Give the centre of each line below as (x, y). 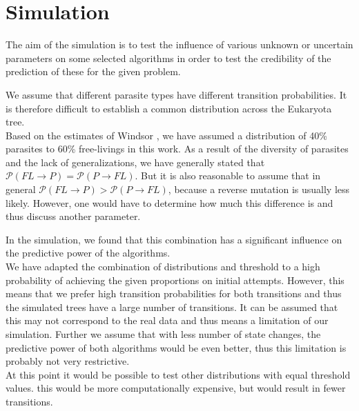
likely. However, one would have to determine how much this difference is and (169, 202)
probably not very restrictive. (68, 361)
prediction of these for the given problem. (93, 71)
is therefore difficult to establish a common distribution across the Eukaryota (169, 108)
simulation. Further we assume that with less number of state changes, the (163, 334)
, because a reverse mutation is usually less (259, 189)
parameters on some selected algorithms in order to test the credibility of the (168, 58)
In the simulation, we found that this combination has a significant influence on (174, 239)
